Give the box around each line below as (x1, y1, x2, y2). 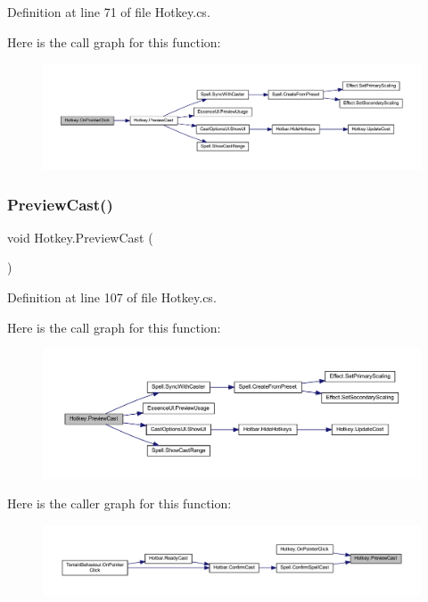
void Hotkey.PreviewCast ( (7, 227, 153, 246)
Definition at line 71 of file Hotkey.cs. (7, 3, 210, 21)
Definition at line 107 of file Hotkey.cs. (7, 288, 217, 307)
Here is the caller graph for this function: (7, 494, 232, 513)
